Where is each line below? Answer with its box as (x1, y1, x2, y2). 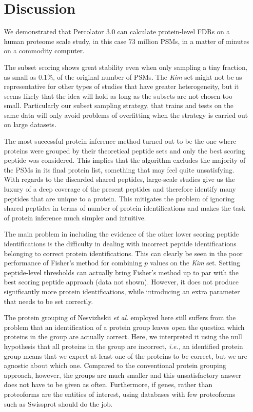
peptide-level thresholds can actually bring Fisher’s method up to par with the (4, 267, 239, 277)
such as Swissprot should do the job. (4, 398, 113, 409)
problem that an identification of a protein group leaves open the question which (4, 322, 245, 332)
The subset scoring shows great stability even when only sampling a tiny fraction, (4, 62, 248, 72)
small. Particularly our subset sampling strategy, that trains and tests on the (4, 100, 234, 110)
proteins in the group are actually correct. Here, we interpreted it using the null (4, 331, 242, 342)
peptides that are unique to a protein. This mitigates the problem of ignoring (4, 193, 234, 203)
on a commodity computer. (4, 45, 85, 56)
